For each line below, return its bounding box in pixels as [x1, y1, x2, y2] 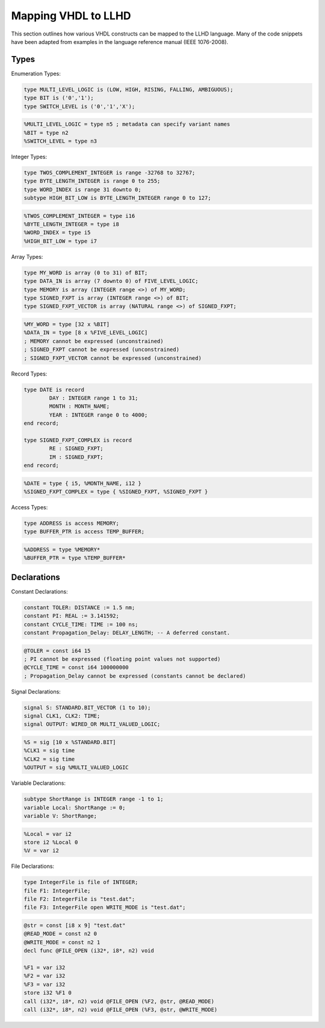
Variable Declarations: [11, 779, 66, 787]
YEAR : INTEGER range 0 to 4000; [49, 411, 148, 418]
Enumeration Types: [11, 70, 61, 77]
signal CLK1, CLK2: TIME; [23, 713, 101, 719]
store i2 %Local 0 [23, 838, 78, 846]
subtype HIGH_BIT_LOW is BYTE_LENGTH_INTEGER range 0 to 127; [23, 194, 211, 202]
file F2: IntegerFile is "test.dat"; [23, 896, 135, 903]
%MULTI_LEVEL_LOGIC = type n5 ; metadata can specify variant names [23, 121, 231, 128]
